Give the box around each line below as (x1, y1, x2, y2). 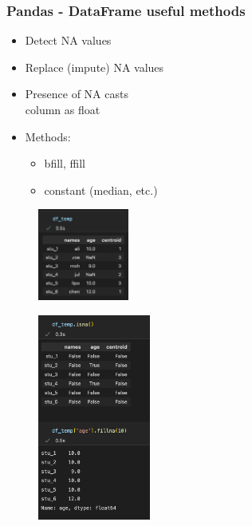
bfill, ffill (44, 155, 85, 172)
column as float (25, 101, 100, 117)
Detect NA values (25, 32, 112, 49)
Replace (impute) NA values (25, 58, 164, 75)
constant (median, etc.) (44, 181, 158, 198)
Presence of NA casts (25, 85, 128, 102)
